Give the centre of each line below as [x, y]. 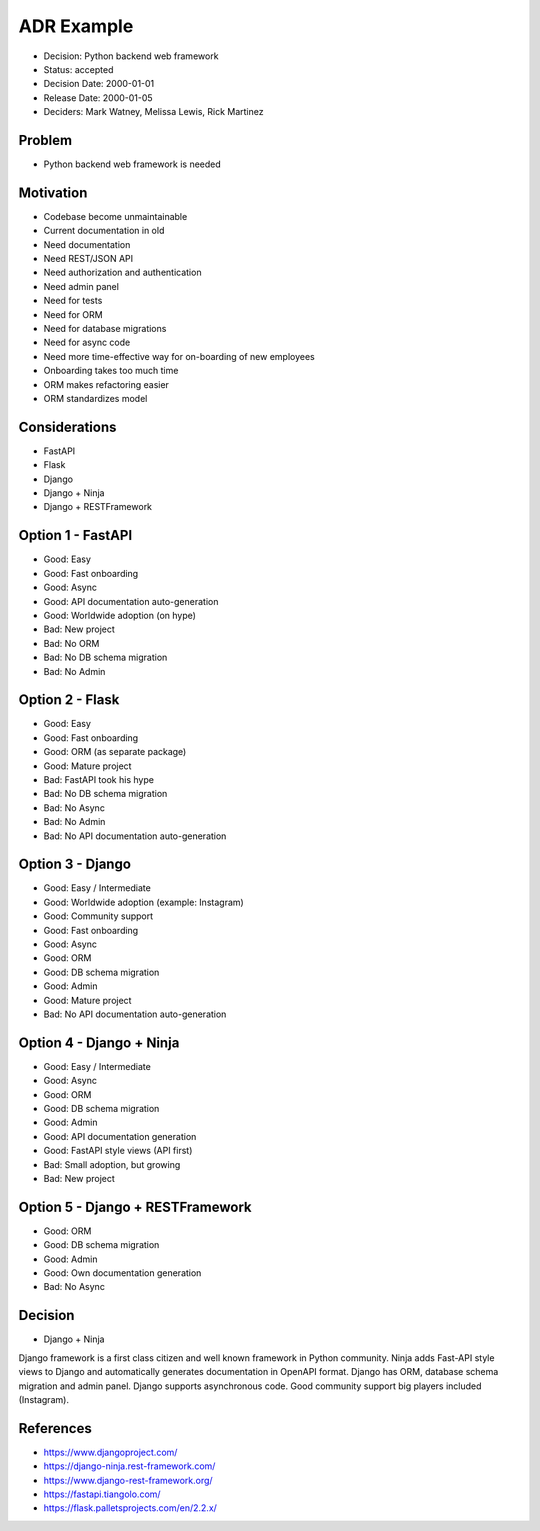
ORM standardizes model [95, 398]
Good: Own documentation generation [122, 1273]
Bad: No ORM [71, 643]
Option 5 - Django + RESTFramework [135, 1206]
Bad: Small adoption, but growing [112, 1164]
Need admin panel [81, 286]
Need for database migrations [105, 329]
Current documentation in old [104, 231]
